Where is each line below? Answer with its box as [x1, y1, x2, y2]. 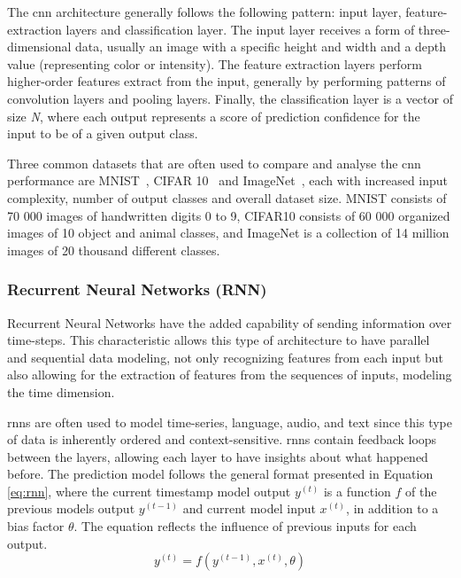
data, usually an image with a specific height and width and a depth [75, 37, 447, 56]
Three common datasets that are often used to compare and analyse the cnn [7, 153, 421, 172]
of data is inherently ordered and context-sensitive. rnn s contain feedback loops [7, 430, 437, 449]
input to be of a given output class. [7, 124, 198, 143]
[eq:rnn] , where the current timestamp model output [7, 481, 291, 500]
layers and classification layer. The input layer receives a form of [65, 20, 415, 38]
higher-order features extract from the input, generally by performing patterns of [7, 72, 446, 90]
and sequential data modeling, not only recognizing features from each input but [7, 348, 444, 366]
